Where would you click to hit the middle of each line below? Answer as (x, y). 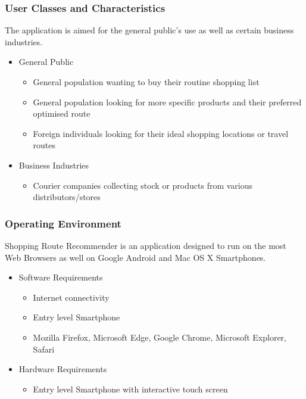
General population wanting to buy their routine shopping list (146, 82)
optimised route (62, 113)
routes (44, 145)
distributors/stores (67, 197)
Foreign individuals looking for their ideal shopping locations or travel (161, 133)
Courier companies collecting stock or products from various (143, 185)
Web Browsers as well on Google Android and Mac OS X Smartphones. (135, 257)
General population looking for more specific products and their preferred (167, 102)
